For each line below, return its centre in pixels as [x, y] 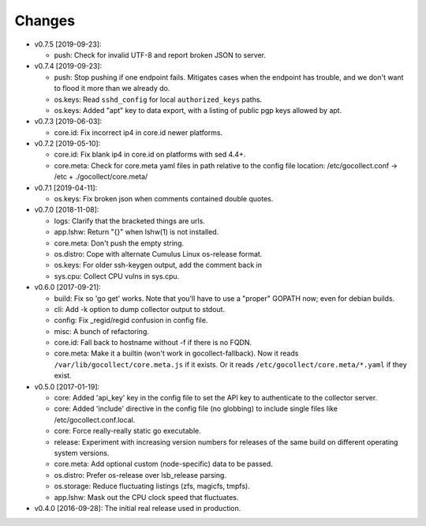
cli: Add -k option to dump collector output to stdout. [139, 309]
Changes [45, 21]
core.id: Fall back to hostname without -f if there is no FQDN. [153, 343]
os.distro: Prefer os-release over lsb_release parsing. [140, 475]
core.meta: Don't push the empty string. [119, 243]
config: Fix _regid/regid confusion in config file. [131, 321]
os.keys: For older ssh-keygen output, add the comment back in [158, 265]
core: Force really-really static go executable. [127, 431]
